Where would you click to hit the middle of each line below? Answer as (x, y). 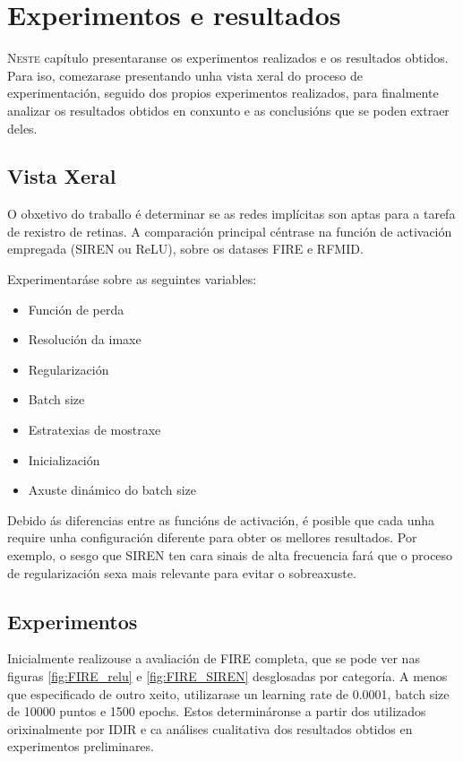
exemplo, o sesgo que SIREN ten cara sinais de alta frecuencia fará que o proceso (230, 555)
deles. (22, 128)
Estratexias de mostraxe (94, 430)
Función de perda (76, 309)
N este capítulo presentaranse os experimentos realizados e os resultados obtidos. (228, 58)
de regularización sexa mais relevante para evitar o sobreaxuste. (182, 572)
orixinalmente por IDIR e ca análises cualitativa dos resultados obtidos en (210, 728)
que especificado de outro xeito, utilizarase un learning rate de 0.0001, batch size (228, 693)
